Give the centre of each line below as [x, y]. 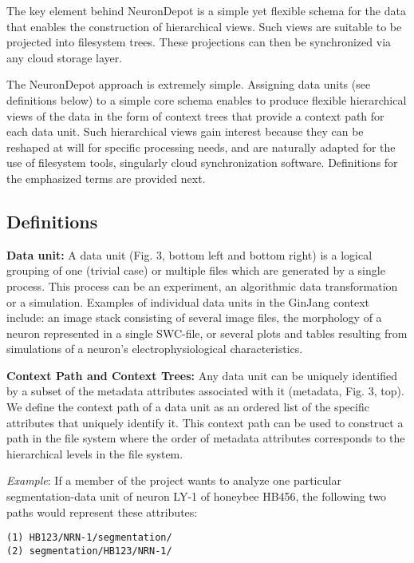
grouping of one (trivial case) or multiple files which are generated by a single [196, 270]
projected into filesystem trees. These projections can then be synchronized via [199, 42]
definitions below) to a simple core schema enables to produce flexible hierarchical [207, 99]
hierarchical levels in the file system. [95, 453]
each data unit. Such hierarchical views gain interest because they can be [185, 131]
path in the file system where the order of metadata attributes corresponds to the [206, 438]
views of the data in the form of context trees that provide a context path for [195, 115]
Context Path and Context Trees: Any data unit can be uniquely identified [202, 375]
